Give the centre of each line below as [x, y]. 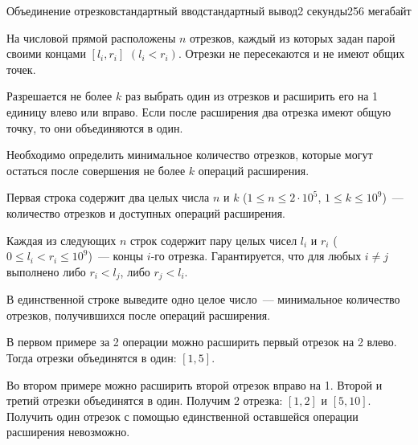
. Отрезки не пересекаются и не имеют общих [291, 53]
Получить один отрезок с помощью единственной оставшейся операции [182, 416]
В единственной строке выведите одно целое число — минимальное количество [203, 299]
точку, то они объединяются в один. [95, 127]
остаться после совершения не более [96, 170]
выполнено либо [46, 271]
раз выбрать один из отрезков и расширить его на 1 [252, 96]
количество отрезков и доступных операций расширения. [146, 212]
